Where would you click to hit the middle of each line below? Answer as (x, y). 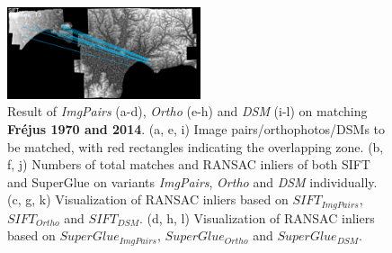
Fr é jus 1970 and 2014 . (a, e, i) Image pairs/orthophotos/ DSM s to (196, 129)
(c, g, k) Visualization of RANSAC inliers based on (148, 199)
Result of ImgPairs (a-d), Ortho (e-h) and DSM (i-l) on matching (187, 111)
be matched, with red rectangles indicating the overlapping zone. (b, (196, 146)
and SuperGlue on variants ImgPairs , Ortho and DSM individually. (192, 181)
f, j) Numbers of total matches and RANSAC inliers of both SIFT (189, 164)
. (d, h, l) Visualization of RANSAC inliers (257, 217)
